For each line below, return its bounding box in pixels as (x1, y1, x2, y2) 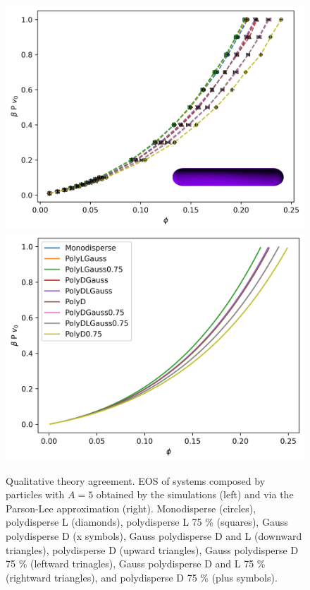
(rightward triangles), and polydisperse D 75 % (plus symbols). (6, 570, 278, 584)
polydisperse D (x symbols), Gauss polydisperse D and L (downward (6, 529, 302, 543)
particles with (6, 487, 65, 502)
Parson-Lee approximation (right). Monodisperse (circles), (6, 500, 256, 515)
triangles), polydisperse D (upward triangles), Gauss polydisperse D (6, 542, 299, 557)
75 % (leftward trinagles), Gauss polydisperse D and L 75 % (6, 556, 266, 571)
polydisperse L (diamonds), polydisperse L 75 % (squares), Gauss (6, 514, 288, 529)
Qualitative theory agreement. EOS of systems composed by (6, 473, 266, 488)
